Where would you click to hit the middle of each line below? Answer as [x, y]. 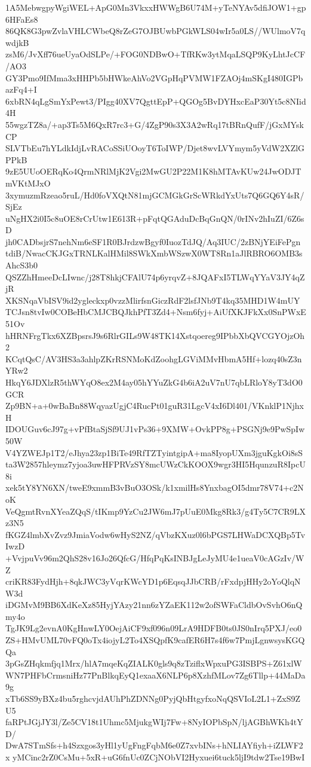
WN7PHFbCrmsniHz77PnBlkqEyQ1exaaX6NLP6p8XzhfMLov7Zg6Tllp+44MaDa [155, 675]
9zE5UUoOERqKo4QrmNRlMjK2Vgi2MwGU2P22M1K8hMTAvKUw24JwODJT [153, 171]
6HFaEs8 [22, 19]
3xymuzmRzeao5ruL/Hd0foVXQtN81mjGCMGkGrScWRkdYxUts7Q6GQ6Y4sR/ [155, 195]
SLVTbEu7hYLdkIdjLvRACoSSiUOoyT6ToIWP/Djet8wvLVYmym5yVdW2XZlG [155, 148]
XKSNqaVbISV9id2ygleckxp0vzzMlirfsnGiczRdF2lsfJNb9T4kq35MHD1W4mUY [153, 300]
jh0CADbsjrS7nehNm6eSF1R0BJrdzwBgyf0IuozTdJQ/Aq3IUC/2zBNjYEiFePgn [153, 241]
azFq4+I [21, 89]
